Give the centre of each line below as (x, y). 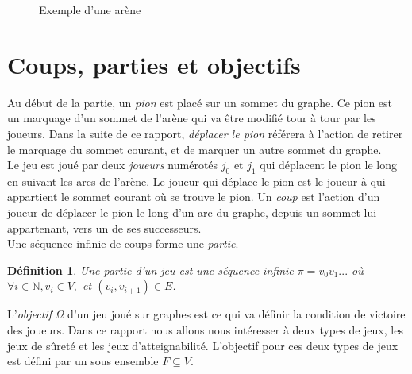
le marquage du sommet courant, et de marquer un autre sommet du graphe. (194, 149)
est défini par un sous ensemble (83, 361)
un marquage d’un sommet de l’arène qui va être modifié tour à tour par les (192, 118)
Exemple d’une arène (90, 10)
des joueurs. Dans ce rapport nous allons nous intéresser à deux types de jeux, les (205, 330)
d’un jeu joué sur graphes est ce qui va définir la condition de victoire (237, 314)
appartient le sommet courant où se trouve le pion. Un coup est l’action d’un (194, 197)
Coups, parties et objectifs (154, 64)
